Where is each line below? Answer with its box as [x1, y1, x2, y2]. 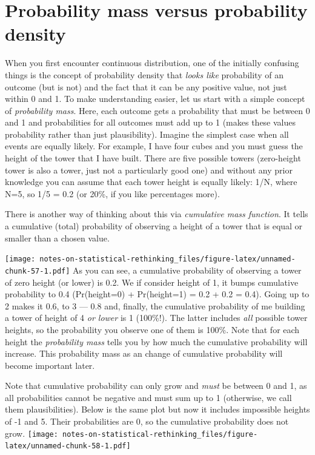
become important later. [5, 359, 95, 371]
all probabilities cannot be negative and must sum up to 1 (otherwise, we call [5, 391, 292, 403]
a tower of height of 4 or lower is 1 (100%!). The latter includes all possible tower [5, 311, 308, 324]
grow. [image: [5, 426, 58, 439]
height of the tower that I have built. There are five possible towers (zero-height [5, 152, 301, 164]
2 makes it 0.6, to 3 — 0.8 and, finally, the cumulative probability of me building [5, 299, 305, 312]
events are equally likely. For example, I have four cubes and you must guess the [5, 140, 303, 152]
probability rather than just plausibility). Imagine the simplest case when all [5, 127, 289, 140]
